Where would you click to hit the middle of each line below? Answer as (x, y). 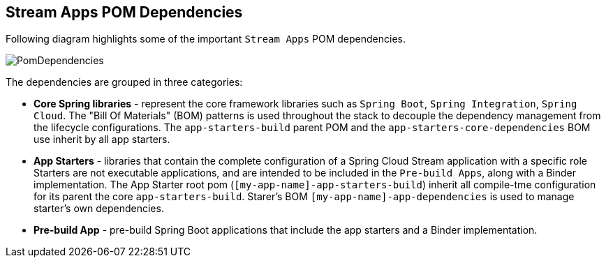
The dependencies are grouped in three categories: (124, 82)
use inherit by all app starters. (102, 140)
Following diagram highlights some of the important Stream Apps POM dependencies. (206, 39)
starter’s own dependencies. (99, 209)
